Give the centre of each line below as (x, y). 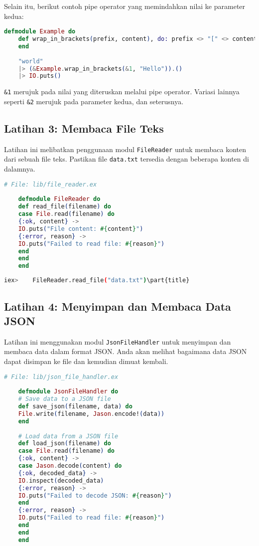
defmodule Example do (40, 32)
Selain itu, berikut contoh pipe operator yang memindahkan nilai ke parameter (125, 6)
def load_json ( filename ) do (65, 444)
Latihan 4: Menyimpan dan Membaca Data (118, 306)
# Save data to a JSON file (65, 399)
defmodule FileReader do (59, 199)
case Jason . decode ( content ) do (70, 466)
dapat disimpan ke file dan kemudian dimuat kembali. (86, 361)
